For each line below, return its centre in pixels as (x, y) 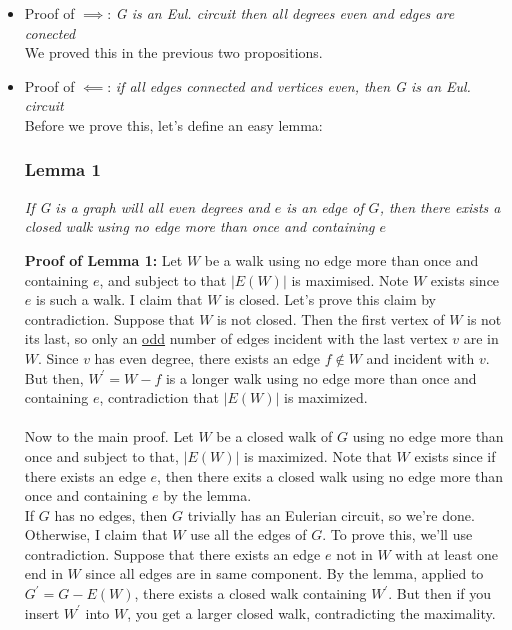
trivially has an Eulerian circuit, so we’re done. (331, 514)
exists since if (455, 455)
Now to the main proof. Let (109, 436)
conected (50, 32)
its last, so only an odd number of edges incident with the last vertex (236, 338)
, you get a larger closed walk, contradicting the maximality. (311, 612)
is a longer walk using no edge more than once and (321, 377)
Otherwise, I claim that (96, 534)
